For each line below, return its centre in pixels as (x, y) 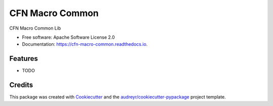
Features (24, 59)
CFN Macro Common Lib (35, 28)
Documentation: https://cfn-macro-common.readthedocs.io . (85, 44)
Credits (21, 85)
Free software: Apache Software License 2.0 (69, 37)
